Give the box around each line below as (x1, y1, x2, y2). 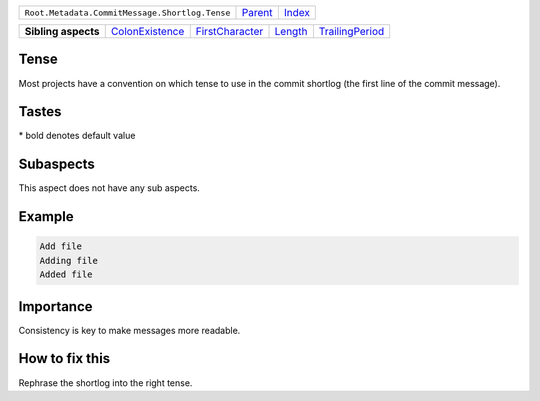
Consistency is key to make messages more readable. (18, 324, 241, 336)
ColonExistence (110, 25, 185, 38)
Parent (241, 6, 273, 19)
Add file (39, 241, 83, 252)
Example (18, 208, 74, 225)
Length (274, 25, 308, 38)
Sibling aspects (24, 25, 100, 38)
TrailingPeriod (318, 25, 385, 38)
